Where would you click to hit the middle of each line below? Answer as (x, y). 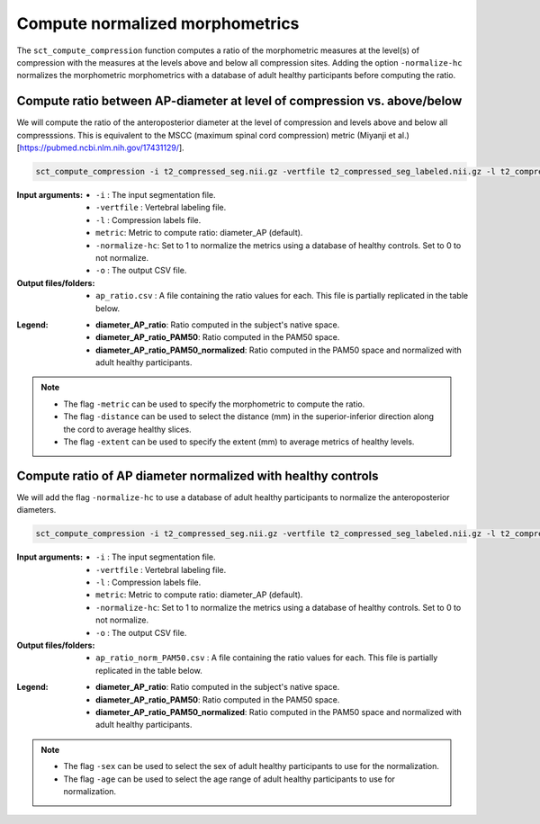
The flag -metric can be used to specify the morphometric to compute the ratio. (214, 404)
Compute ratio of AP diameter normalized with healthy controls (198, 475)
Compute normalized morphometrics (158, 23)
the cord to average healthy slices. (128, 429)
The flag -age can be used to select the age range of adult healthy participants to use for (229, 779)
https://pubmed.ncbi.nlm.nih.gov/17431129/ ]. (102, 148)
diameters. (36, 510)
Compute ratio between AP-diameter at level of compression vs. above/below (239, 101)
